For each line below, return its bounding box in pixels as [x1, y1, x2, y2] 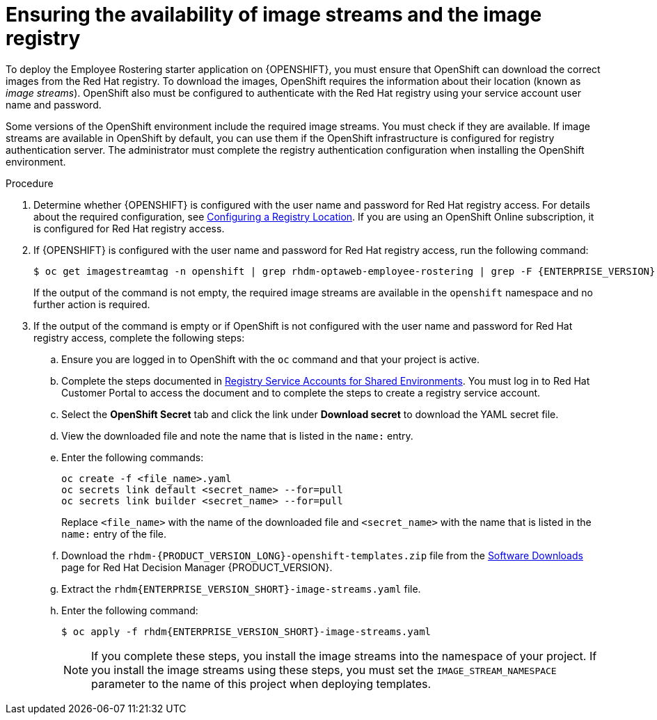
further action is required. [33, 298, 150, 310]
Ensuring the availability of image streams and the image [6, 3, 542, 26]
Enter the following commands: [61, 451, 204, 463]
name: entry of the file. [61, 527, 167, 540]
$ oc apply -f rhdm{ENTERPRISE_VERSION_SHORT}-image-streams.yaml [61, 625, 432, 637]
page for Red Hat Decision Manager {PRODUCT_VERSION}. [61, 561, 333, 573]
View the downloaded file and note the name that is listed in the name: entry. [61, 429, 413, 442]
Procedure [6, 177, 54, 189]
